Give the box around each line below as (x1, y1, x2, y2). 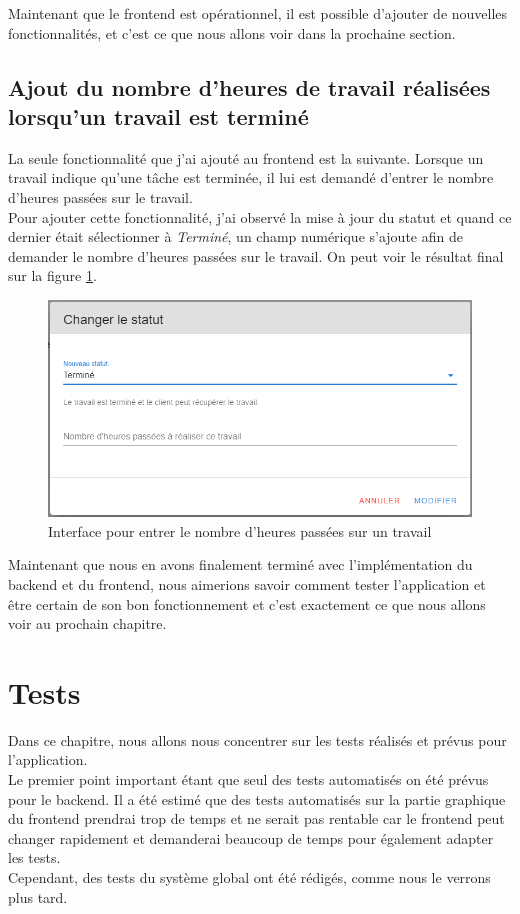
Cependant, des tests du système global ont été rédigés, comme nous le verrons (8, 866, 491, 887)
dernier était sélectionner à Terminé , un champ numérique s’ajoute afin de (8, 226, 463, 247)
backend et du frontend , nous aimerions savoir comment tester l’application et (8, 573, 486, 594)
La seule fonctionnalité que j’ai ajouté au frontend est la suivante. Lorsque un (8, 147, 484, 168)
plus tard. (8, 886, 68, 907)
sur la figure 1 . (8, 265, 97, 286)
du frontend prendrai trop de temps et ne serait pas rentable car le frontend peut (8, 808, 505, 829)
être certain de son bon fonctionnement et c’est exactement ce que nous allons (8, 593, 486, 614)
